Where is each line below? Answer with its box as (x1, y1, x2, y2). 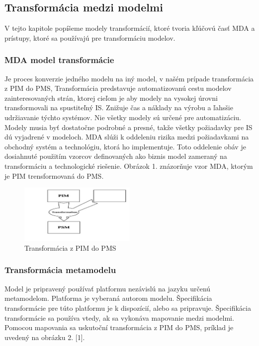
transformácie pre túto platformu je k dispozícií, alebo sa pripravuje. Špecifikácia (4, 302, 251, 313)
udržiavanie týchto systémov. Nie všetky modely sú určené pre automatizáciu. (4, 112, 241, 122)
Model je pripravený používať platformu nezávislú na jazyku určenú (4, 283, 211, 293)
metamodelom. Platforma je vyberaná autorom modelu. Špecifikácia (4, 293, 212, 303)
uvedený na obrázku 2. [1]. (4, 332, 85, 342)
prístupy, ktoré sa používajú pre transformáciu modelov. (4, 32, 175, 43)
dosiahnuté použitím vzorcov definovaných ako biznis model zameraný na (4, 151, 227, 161)
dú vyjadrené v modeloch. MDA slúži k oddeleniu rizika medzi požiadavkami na (4, 132, 249, 142)
